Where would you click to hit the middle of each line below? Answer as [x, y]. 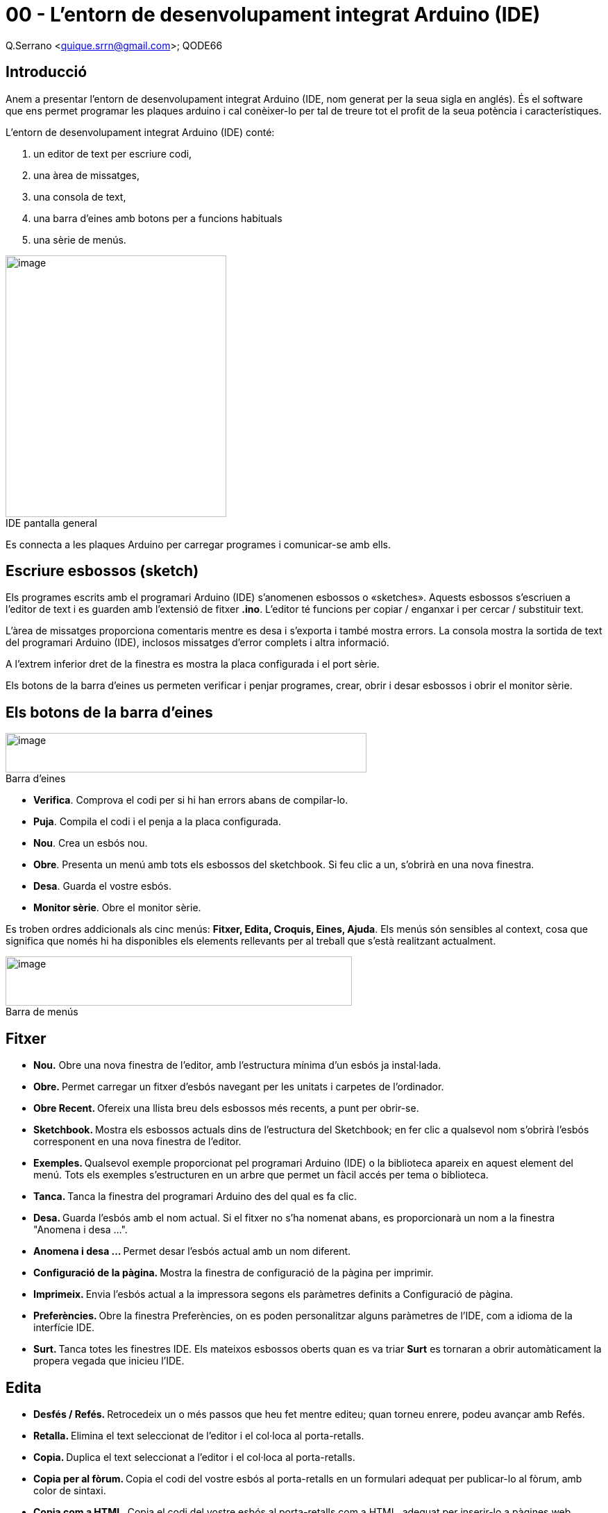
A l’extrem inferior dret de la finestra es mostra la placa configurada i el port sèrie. [193, 664]
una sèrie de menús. [80, 239]
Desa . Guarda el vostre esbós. [102, 886]
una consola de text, [80, 196]
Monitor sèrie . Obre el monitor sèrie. [117, 908]
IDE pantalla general [51, 523]
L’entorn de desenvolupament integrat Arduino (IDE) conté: [140, 132]
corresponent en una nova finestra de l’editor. [137, 1142]
